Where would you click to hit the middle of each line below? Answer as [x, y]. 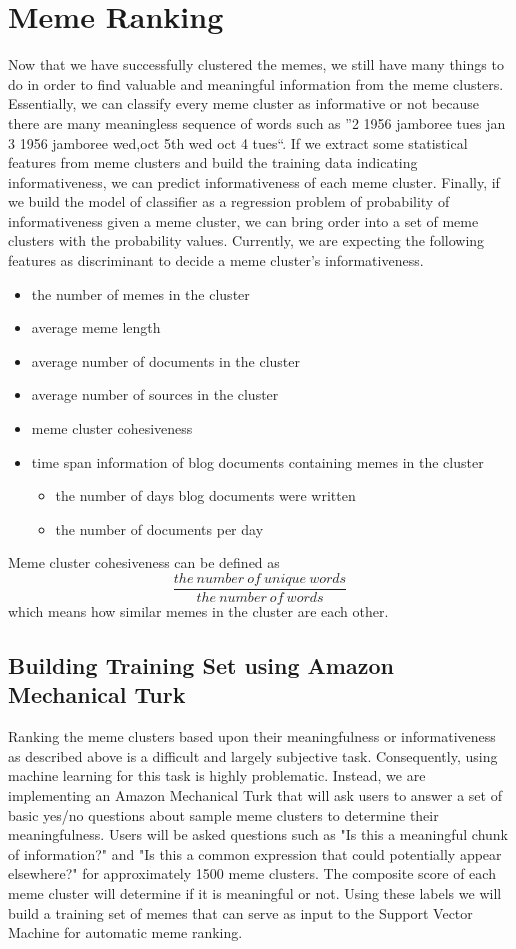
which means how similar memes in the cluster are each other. [198, 611]
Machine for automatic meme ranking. [125, 932]
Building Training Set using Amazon [201, 665]
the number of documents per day [159, 528]
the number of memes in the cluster [140, 293]
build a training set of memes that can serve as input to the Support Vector [240, 912]
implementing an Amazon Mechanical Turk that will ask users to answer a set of [255, 795]
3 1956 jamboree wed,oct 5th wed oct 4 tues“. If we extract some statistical [238, 142]
